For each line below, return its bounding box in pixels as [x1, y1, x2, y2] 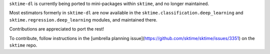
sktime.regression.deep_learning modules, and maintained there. [9, 16, 157, 22]
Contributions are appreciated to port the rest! [9, 26, 104, 32]
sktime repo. [9, 42, 37, 48]
